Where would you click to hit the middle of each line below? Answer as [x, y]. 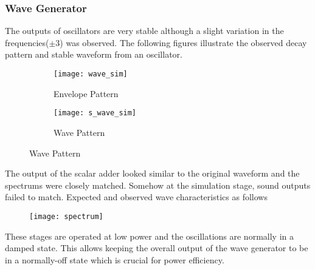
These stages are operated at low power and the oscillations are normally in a [149, 236]
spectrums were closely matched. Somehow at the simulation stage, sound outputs [158, 185]
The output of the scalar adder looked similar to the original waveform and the [152, 173]
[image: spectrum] [66, 216]
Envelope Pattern [86, 93]
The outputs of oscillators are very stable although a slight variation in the [144, 31]
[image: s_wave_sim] [95, 113]
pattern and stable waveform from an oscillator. [94, 54]
